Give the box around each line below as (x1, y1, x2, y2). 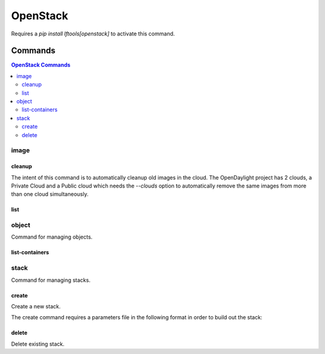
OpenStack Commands (11, 61, 70, 69)
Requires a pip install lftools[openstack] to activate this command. (11, 30, 175, 37)
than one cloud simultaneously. (11, 191, 88, 198)
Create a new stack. (11, 302, 61, 310)
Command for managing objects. (11, 233, 93, 240)
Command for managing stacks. (11, 276, 91, 284)
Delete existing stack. (11, 340, 65, 347)
